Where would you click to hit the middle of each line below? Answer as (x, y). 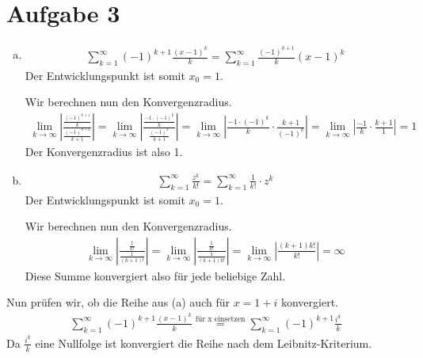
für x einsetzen (220, 320)
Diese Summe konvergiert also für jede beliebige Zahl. (155, 275)
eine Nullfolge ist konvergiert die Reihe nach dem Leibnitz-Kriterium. (204, 343)
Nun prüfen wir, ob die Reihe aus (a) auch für (118, 302)
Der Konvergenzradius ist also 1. (104, 152)
